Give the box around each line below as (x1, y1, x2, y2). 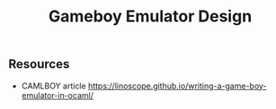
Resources (8, 56, 70, 72)
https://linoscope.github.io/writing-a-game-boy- (87, 80, 267, 91)
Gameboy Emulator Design (48, 6, 253, 27)
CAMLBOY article (21, 80, 86, 91)
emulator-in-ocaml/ (21, 89, 93, 100)
